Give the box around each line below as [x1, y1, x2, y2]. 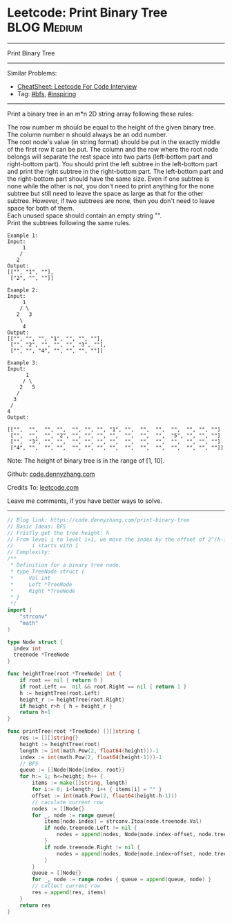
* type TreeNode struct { [10, 568, 85, 575]
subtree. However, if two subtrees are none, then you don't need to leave [7, 196, 215, 205]
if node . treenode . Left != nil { [43, 824, 137, 832]
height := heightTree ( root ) [19, 741, 100, 747]
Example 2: [7, 286, 39, 294]
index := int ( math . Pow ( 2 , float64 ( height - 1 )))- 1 [19, 754, 162, 761]
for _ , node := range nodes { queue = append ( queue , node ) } [32, 876, 212, 883]
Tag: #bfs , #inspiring [17, 89, 77, 98]
